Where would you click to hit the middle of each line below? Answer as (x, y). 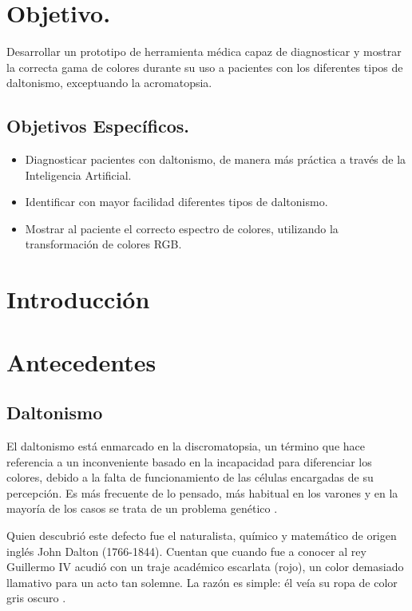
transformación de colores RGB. (103, 244)
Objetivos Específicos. (98, 126)
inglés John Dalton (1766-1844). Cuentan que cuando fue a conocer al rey (186, 551)
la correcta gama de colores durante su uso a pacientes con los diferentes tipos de (205, 67)
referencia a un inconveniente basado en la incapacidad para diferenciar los (189, 461)
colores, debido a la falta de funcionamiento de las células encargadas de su (190, 477)
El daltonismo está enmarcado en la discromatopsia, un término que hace (186, 446)
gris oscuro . (36, 598)
